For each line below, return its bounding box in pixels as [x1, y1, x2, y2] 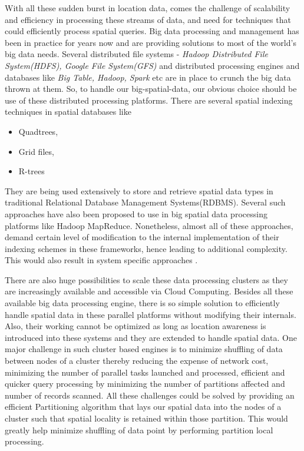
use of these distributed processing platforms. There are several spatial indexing [5, 94, 293, 106]
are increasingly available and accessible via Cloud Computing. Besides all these [5, 285, 293, 297]
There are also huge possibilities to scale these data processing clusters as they [5, 273, 288, 286]
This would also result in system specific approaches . [5, 254, 198, 266]
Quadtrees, [18, 125, 58, 137]
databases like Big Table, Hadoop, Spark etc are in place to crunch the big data [5, 71, 291, 83]
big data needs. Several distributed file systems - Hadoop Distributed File [5, 48, 268, 60]
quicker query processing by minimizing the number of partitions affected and [5, 377, 285, 390]
